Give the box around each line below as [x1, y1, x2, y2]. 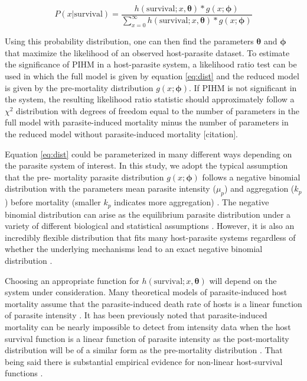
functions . [5, 367, 43, 379]
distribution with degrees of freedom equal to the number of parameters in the [16, 104, 300, 117]
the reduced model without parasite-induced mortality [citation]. [5, 127, 238, 140]
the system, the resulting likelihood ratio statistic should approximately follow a [5, 93, 295, 105]
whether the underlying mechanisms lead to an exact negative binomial [5, 243, 263, 255]
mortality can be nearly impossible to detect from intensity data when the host [5, 320, 291, 332]
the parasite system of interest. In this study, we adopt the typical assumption [5, 159, 288, 172]
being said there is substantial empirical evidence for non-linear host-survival [5, 355, 283, 367]
